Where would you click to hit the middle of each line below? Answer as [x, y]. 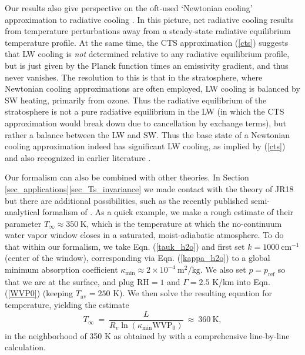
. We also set [223, 269]
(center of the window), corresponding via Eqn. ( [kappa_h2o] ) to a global [138, 258]
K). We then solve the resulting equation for [193, 293]
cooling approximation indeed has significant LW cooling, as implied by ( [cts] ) [145, 146]
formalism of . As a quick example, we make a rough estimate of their [168, 212]
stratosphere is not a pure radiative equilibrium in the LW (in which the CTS [145, 111]
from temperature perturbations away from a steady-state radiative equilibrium [148, 31]
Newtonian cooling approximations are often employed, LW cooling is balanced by [152, 88]
